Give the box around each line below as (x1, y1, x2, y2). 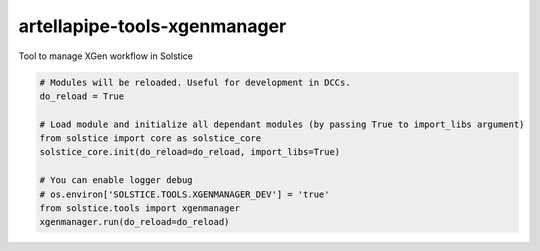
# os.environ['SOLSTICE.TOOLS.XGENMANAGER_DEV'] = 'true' (39, 188, 330, 200)
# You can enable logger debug (39, 175, 194, 186)
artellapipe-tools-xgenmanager (18, 15, 287, 37)
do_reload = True (39, 90, 125, 102)
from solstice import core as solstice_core (39, 133, 262, 144)
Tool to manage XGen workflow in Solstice (18, 50, 194, 62)
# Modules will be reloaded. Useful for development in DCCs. (39, 76, 351, 88)
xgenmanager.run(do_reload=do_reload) (39, 216, 230, 228)
